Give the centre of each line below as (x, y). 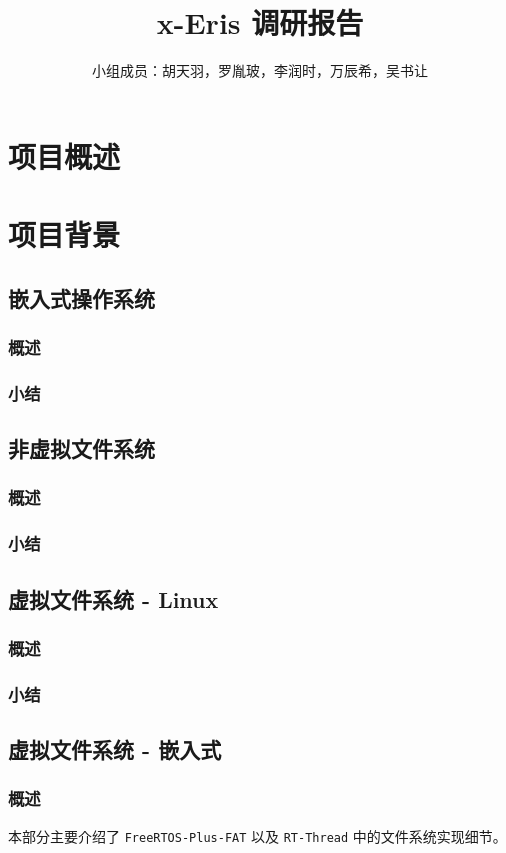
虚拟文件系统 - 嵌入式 (115, 749)
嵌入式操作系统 (81, 297)
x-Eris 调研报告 (260, 22)
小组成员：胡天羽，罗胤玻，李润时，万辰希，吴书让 (260, 70)
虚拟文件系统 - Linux (113, 598)
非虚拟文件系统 (81, 448)
